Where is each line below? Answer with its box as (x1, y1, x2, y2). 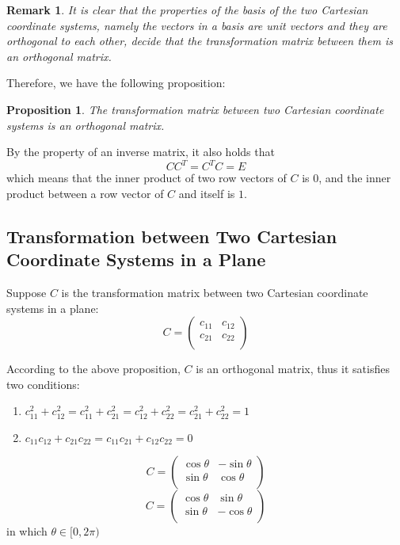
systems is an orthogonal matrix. (6, 116, 165, 133)
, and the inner (318, 170, 391, 186)
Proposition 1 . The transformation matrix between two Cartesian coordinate (6, 101, 384, 117)
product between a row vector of (6, 185, 164, 201)
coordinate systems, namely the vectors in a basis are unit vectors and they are (6, 17, 387, 33)
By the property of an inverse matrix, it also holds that (6, 143, 275, 160)
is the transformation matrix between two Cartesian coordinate (61, 284, 368, 301)
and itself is (178, 185, 235, 201)
